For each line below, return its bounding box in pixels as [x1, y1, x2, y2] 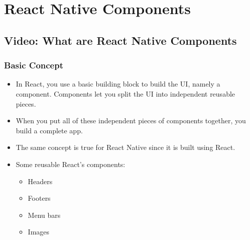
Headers [28, 176, 53, 186]
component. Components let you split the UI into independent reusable [16, 88, 235, 99]
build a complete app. [16, 125, 83, 135]
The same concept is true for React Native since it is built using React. [16, 142, 235, 152]
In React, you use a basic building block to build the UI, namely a [16, 78, 220, 89]
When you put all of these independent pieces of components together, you [16, 115, 246, 126]
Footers [28, 193, 51, 203]
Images [28, 226, 50, 237]
